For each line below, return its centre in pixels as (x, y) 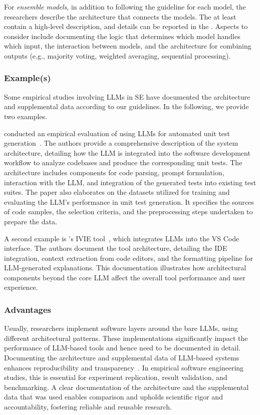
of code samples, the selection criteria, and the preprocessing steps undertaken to (128, 212)
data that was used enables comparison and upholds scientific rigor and (113, 397)
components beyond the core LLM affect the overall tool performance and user (125, 277)
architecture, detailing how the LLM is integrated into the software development (127, 152)
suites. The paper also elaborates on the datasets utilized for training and (117, 192)
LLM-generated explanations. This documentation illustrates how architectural (125, 268)
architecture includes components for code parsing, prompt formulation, (114, 172)
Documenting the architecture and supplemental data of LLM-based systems (122, 358)
